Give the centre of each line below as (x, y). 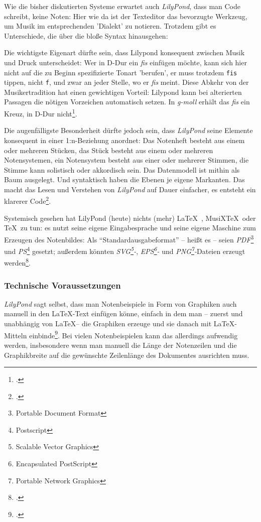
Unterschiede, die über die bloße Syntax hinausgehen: (86, 35)
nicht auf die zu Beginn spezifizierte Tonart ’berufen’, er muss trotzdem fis (121, 72)
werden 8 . (17, 262)
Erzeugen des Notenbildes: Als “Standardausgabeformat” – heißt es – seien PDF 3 (129, 238)
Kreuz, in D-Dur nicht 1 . (41, 113)
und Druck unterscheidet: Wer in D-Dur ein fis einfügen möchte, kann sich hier (125, 62)
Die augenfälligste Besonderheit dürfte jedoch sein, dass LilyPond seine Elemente (128, 130)
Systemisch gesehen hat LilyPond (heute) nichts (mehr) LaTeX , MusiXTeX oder (130, 218)
